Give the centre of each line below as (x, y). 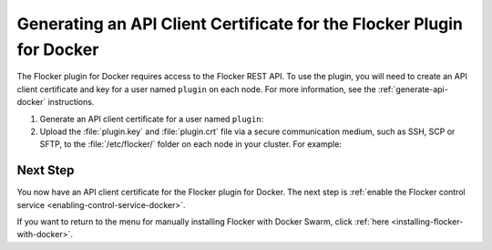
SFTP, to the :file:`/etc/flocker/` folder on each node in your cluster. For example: (190, 144)
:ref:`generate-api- (413, 89)
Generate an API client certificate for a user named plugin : (152, 119)
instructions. (71, 102)
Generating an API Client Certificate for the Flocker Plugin (240, 24)
